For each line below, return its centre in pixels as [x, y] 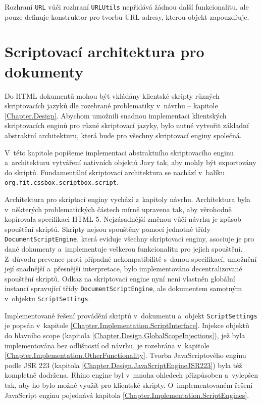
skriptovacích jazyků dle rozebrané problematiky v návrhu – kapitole [111, 106]
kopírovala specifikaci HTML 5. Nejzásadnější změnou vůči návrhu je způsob [123, 219]
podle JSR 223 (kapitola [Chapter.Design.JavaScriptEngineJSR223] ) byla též [123, 365]
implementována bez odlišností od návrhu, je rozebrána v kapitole [107, 345]
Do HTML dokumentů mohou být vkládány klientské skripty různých [112, 95]
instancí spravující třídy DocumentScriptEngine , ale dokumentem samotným [123, 288]
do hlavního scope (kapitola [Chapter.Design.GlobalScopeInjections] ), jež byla [125, 335]
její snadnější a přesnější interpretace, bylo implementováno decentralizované [123, 269]
